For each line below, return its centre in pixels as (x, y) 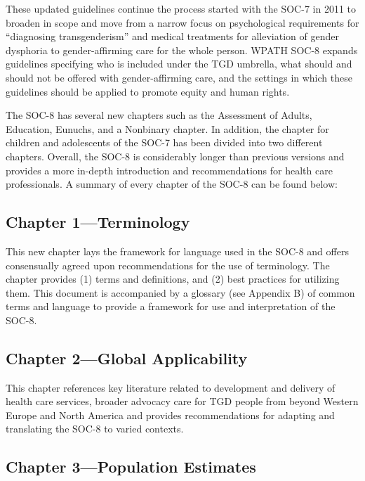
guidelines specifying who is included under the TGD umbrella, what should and (179, 64)
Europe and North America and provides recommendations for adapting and (170, 415)
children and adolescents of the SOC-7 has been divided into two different (164, 142)
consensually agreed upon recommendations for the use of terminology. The (168, 265)
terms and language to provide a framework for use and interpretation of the (171, 306)
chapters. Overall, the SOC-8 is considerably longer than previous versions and (175, 156)
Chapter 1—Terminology (98, 222)
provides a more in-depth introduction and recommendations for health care (169, 170)
